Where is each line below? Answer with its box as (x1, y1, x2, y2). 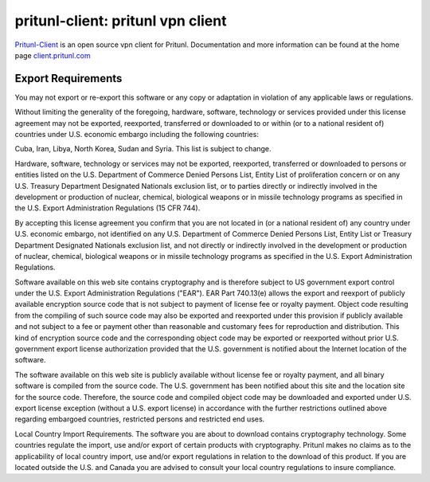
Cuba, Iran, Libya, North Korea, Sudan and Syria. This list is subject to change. (14, 144, 272, 154)
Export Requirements (14, 72, 123, 85)
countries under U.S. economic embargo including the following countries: (14, 130, 259, 139)
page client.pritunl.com (14, 50, 91, 60)
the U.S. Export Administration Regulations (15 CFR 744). (14, 203, 201, 213)
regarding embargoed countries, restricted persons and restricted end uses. (14, 414, 265, 424)
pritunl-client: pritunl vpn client (14, 12, 227, 29)
